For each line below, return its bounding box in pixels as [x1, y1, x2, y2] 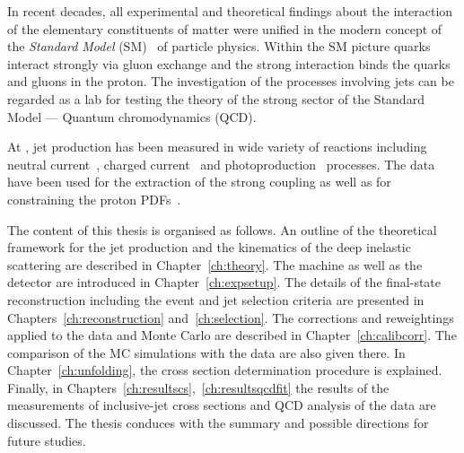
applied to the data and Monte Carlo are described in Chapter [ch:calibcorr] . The [7, 326, 457, 344]
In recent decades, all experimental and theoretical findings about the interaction [7, 2, 453, 20]
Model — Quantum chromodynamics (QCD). [7, 107, 257, 126]
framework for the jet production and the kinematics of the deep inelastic [7, 238, 411, 257]
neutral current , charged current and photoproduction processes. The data [7, 154, 435, 173]
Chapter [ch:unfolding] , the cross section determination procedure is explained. [7, 361, 442, 379]
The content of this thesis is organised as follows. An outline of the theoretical [7, 220, 437, 239]
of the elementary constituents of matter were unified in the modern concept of [7, 19, 442, 38]
